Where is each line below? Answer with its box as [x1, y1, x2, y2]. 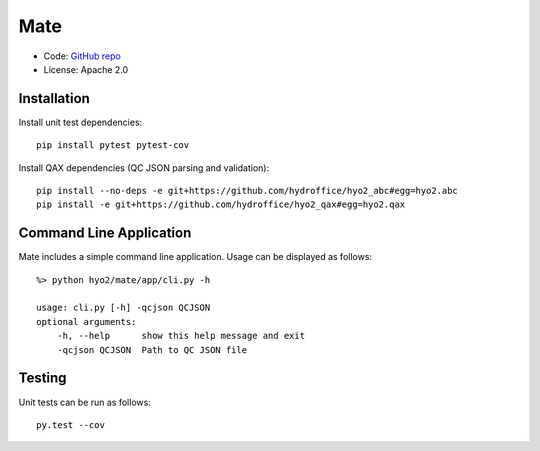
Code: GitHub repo [43, 50, 122, 62]
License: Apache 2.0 [43, 63, 129, 75]
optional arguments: [36, 316, 137, 327]
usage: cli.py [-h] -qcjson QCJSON [36, 302, 211, 314]
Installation [18, 90, 90, 107]
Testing [18, 370, 67, 387]
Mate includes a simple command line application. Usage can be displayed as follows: [18, 251, 373, 263]
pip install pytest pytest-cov [36, 140, 190, 151]
